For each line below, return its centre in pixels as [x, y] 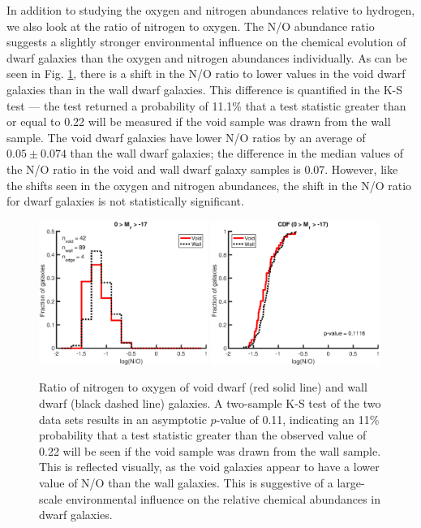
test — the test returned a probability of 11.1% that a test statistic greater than [206, 105]
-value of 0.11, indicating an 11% [298, 419]
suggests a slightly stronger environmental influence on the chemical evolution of [206, 42]
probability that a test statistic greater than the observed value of [203, 435]
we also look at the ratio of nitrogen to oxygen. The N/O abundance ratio [191, 26]
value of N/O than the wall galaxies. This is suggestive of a [186, 482]
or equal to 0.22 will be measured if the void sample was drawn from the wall [199, 121]
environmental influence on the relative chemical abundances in [223, 498]
